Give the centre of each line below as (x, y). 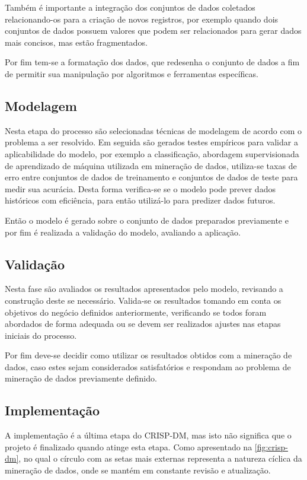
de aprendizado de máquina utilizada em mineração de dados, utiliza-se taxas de (151, 165)
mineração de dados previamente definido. (81, 378)
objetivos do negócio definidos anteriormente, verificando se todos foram (136, 312)
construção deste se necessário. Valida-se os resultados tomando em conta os (143, 300)
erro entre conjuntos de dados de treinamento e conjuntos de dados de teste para (151, 177)
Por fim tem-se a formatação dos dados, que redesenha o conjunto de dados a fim (152, 62)
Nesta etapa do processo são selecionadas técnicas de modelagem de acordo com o (153, 130)
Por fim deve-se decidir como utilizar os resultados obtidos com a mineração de (148, 355)
